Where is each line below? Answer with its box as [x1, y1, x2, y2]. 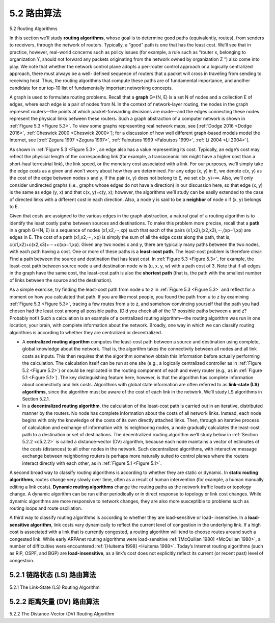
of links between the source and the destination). [9, 277, 113, 283]
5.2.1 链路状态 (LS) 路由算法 [9, 570, 96, 579]
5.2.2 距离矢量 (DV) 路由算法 [9, 597, 99, 606]
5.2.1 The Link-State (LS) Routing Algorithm [9, 584, 100, 590]
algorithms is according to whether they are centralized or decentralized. [9, 329, 162, 335]
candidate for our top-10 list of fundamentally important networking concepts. [9, 85, 173, 91]
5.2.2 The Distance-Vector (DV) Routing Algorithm [9, 611, 115, 617]
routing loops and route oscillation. [9, 505, 82, 511]
